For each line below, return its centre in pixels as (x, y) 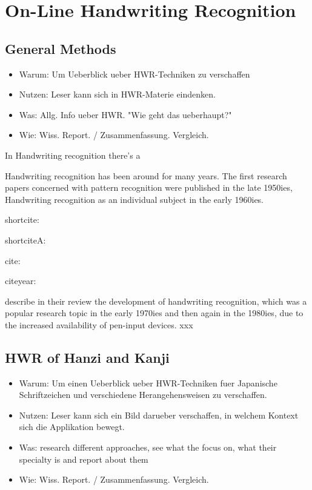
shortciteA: (25, 240)
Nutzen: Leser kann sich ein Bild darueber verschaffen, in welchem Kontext (159, 415)
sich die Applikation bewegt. (72, 427)
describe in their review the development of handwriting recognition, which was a (156, 301)
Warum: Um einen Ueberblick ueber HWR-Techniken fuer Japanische (148, 382)
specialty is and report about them (84, 459)
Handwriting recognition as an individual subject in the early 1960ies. (134, 199)
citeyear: (21, 281)
